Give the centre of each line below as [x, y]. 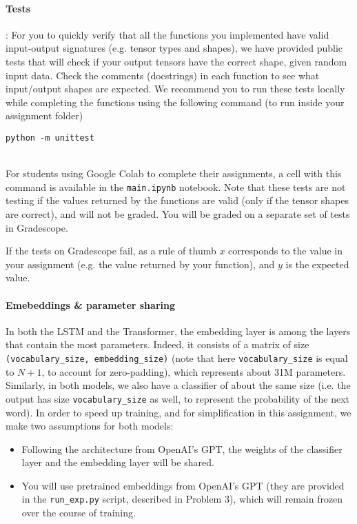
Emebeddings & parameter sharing [90, 304]
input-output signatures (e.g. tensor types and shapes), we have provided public [174, 48]
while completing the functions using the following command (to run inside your [175, 102]
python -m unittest [50, 138]
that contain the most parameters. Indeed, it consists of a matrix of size [157, 344]
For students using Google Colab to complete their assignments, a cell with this [174, 173]
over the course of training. [79, 513]
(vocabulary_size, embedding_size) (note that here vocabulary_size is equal [177, 358]
